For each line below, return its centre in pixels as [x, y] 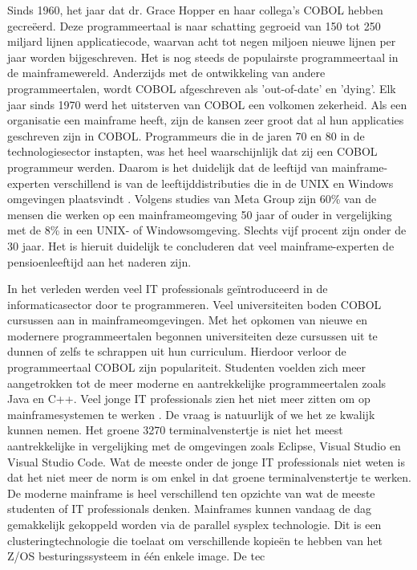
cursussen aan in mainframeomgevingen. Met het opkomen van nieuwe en [188, 320]
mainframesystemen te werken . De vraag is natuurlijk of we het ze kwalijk [191, 414]
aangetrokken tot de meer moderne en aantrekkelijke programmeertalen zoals [197, 383]
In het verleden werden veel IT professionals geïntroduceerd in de [168, 289]
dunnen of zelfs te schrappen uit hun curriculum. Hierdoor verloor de [177, 351]
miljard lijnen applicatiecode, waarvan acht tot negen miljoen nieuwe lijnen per [202, 41]
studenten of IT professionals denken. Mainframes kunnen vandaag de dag [189, 509]
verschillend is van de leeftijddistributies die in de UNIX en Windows [223, 183]
